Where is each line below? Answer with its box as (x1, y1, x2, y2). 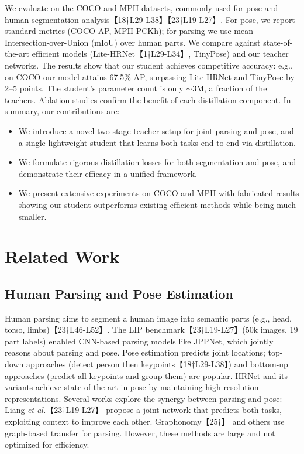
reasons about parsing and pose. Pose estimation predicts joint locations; (5, 346, 265, 359)
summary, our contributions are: (5, 105, 120, 117)
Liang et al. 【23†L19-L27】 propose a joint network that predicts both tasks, (5, 404, 282, 416)
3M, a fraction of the (192, 82, 267, 94)
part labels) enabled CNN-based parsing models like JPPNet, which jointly (5, 334, 274, 347)
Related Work (5, 244, 120, 268)
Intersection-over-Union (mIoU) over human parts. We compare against (5, 36, 261, 48)
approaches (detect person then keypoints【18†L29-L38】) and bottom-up (26, 358, 288, 370)
